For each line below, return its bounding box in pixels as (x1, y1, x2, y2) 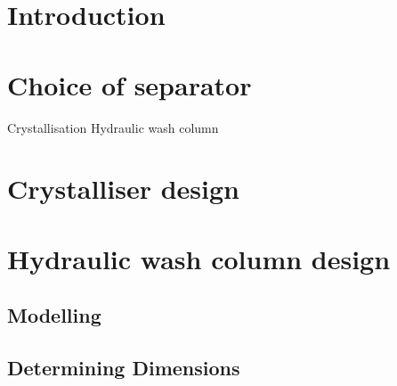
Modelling (7, 301, 101, 329)
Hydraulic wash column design (7, 240, 391, 276)
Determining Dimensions (7, 354, 240, 382)
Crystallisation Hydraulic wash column (7, 118, 219, 136)
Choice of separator (7, 66, 252, 103)
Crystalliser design (7, 170, 239, 207)
